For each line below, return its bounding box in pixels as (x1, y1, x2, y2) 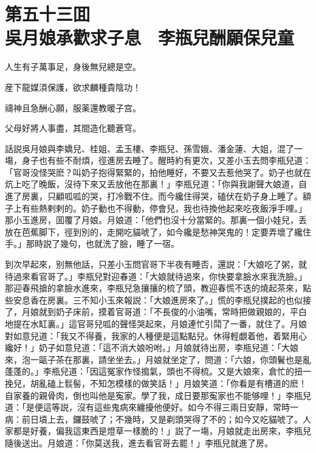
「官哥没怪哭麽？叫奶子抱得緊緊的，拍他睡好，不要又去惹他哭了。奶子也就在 (5, 165, 311, 178)
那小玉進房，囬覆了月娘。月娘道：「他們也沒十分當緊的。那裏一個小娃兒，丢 (5, 213, 307, 226)
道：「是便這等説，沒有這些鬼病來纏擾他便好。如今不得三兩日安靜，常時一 (5, 401, 298, 413)
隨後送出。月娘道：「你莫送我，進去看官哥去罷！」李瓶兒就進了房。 (5, 436, 273, 449)
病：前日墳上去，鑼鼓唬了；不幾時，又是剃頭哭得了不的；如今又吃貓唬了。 (5, 412, 303, 425)
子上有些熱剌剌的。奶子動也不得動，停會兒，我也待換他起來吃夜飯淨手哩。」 (5, 201, 307, 214)
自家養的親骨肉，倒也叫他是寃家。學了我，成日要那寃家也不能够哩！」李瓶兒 (5, 389, 311, 401)
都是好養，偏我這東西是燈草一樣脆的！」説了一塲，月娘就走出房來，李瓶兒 (13, 424, 311, 437)
